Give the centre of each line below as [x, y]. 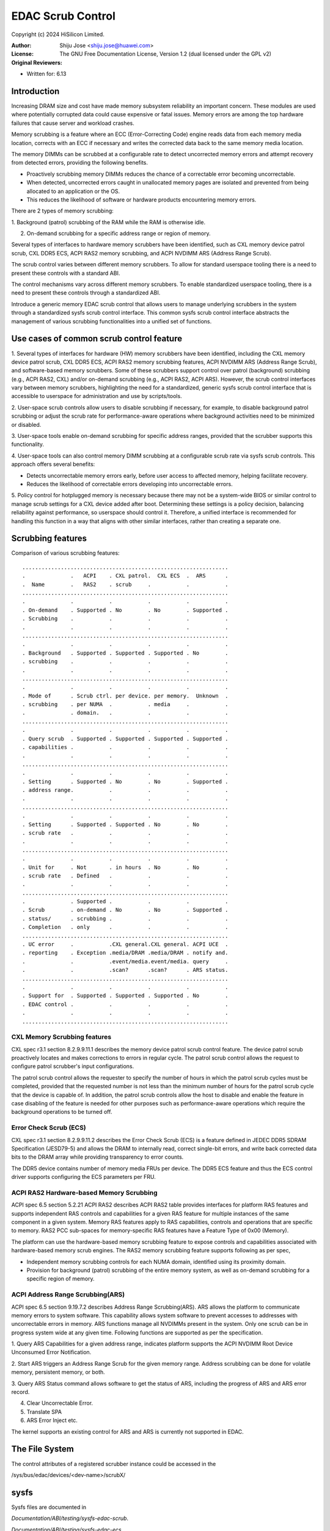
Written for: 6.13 [46, 74]
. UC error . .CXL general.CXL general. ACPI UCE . [125, 944]
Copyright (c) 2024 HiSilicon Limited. [58, 34]
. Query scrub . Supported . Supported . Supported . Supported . [125, 739]
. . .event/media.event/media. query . [125, 961]
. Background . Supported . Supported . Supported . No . [125, 653]
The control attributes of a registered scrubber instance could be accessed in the [114, 1464]
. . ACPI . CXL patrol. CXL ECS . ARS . [125, 576]
